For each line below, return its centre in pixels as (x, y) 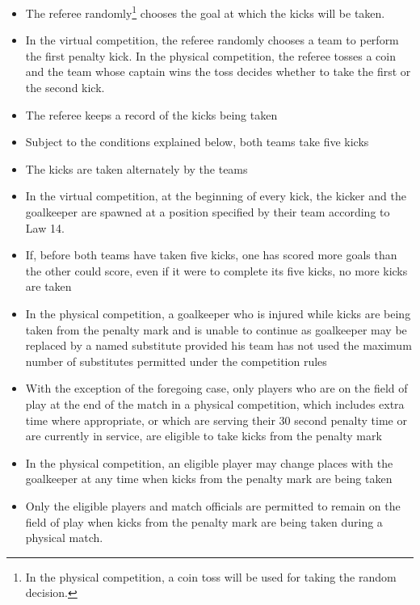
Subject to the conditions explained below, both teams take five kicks (197, 142)
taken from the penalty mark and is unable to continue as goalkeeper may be (216, 329)
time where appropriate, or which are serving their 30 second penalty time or (216, 420)
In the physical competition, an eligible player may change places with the (209, 462)
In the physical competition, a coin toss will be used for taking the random (211, 576)
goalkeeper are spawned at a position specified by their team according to (208, 212)
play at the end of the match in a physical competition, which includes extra (215, 403)
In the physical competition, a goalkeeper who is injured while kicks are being (218, 313)
